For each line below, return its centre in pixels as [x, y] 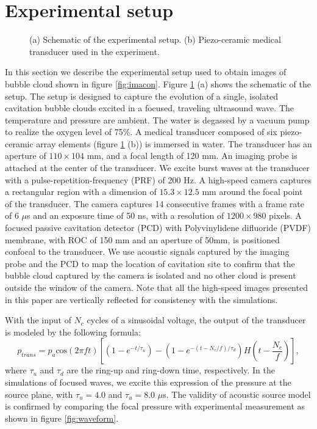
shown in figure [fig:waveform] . [62, 418]
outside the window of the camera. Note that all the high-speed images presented [156, 287]
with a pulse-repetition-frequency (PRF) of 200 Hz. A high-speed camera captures [158, 179]
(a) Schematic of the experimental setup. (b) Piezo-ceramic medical [155, 39]
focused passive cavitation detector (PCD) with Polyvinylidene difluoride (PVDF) [158, 228]
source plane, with [39, 394]
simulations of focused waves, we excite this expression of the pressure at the [148, 382]
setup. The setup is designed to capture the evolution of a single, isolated [142, 96]
